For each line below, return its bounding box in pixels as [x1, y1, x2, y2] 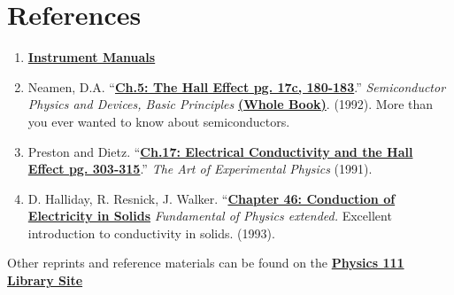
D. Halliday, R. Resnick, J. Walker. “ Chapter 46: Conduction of [27, 189, 396, 207]
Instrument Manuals [27, 48, 156, 66]
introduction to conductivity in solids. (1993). [27, 223, 275, 242]
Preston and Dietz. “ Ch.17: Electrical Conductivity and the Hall [27, 142, 413, 160]
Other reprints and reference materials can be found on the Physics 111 [7, 253, 404, 272]
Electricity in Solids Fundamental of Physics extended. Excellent [27, 206, 392, 225]
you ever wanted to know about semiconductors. [27, 112, 290, 130]
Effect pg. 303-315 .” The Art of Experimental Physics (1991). [27, 159, 373, 178]
